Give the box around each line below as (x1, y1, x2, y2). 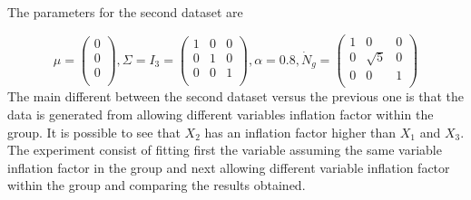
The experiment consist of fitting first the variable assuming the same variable (7, 140, 442, 159)
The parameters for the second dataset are (7, 3, 243, 21)
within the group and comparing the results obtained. (7, 176, 306, 195)
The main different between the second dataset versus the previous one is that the (7, 87, 464, 106)
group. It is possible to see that (7, 122, 181, 141)
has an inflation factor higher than (204, 122, 397, 141)
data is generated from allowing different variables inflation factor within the (7, 104, 434, 123)
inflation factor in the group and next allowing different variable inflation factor (7, 157, 450, 176)
